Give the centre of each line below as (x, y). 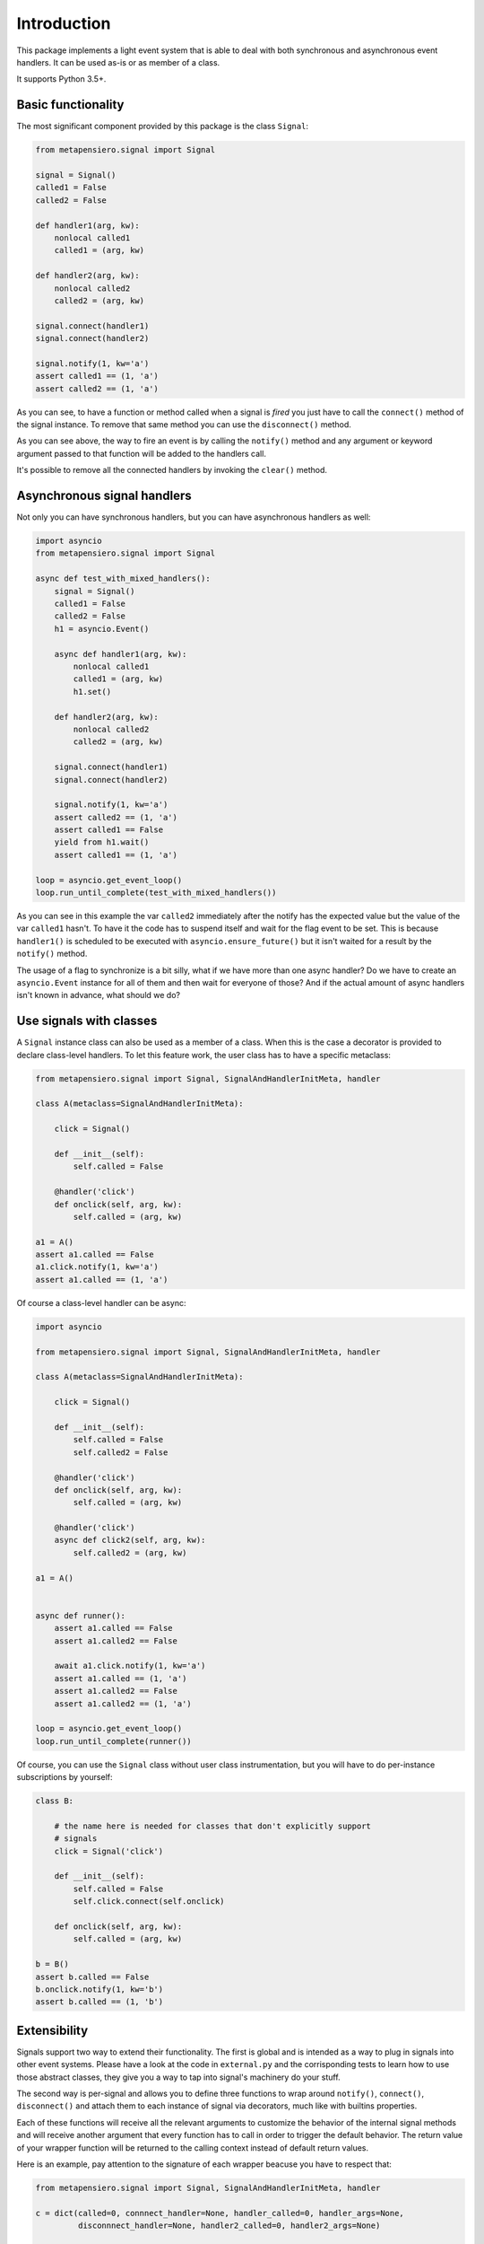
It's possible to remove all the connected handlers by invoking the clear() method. (172, 470)
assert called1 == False (109, 830)
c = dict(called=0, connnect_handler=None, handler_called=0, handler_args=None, (220, 2213)
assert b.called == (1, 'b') (99, 2002)
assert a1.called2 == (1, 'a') (123, 1704)
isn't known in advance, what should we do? (99, 995)
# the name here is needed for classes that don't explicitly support (213, 1826)
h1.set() (92, 692)
